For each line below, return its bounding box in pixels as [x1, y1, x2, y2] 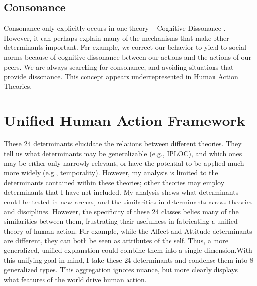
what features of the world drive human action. [4, 274, 147, 284]
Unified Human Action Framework [4, 110, 245, 130]
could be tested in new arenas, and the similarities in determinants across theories [4, 197, 253, 207]
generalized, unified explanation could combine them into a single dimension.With [4, 245, 252, 255]
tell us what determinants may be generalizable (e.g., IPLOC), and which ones [4, 148, 242, 159]
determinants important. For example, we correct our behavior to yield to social [4, 42, 246, 52]
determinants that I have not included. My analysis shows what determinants [4, 187, 239, 197]
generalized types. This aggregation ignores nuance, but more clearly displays [4, 264, 238, 275]
